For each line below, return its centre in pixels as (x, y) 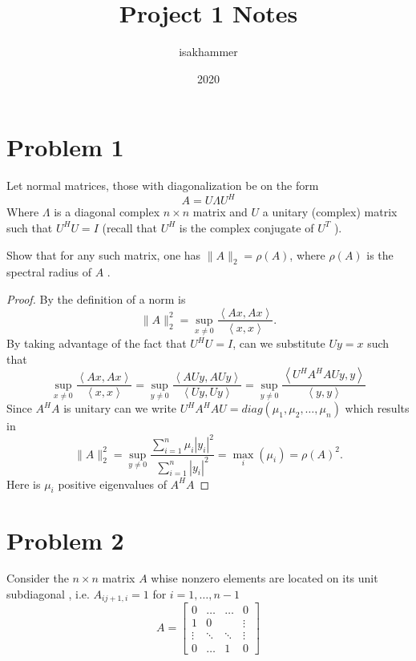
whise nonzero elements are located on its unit (265, 578)
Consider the (38, 578)
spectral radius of (49, 272)
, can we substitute (279, 343)
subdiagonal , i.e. (48, 594)
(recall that (129, 227)
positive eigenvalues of (112, 484)
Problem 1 (65, 147)
